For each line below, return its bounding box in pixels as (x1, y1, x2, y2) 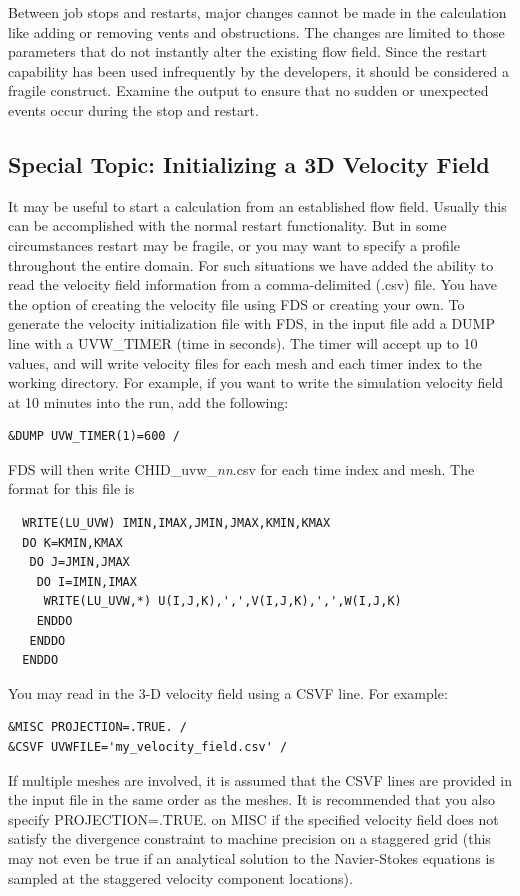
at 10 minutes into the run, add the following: (8, 391, 289, 412)
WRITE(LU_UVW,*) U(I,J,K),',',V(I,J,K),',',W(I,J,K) (43, 594, 402, 609)
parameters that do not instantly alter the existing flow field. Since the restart (8, 41, 487, 62)
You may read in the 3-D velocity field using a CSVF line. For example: (8, 682, 448, 703)
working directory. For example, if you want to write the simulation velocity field (8, 372, 504, 393)
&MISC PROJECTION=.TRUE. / (8, 720, 187, 735)
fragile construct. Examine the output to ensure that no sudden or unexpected (8, 80, 489, 101)
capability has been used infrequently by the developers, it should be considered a (8, 60, 510, 81)
